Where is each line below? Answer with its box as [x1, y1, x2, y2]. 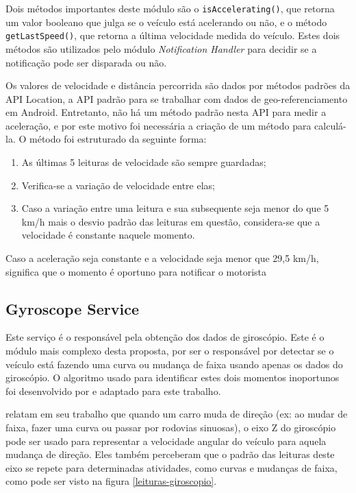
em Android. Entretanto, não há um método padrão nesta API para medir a [5, 105, 327, 119]
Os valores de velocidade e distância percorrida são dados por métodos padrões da [5, 78, 351, 93]
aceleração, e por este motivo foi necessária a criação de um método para [5, 118, 311, 132]
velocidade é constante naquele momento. [21, 228, 195, 242]
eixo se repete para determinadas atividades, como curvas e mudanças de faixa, [5, 460, 338, 474]
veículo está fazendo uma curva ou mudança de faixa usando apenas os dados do [5, 357, 343, 371]
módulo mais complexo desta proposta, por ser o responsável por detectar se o [5, 344, 334, 358]
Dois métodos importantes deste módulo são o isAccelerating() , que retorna [5, 1, 335, 15]
